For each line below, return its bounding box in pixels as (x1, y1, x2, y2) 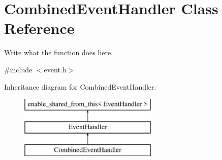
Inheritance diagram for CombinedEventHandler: (4, 81, 156, 92)
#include (4, 64, 33, 74)
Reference (4, 18, 75, 38)
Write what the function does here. (4, 47, 113, 58)
